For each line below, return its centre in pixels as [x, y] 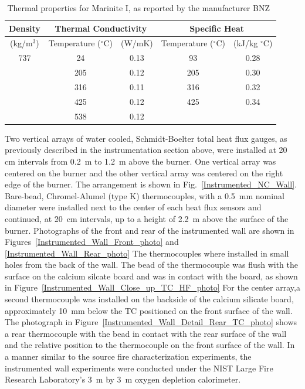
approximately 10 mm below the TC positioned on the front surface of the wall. [149, 310]
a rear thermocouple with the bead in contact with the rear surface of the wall [146, 333]
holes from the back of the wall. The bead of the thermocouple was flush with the [152, 265]
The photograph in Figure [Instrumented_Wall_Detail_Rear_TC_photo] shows [151, 322]
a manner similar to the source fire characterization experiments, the [128, 356]
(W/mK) [137, 43]
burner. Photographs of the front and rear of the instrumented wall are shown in [150, 230]
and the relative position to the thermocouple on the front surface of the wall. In [150, 345]
